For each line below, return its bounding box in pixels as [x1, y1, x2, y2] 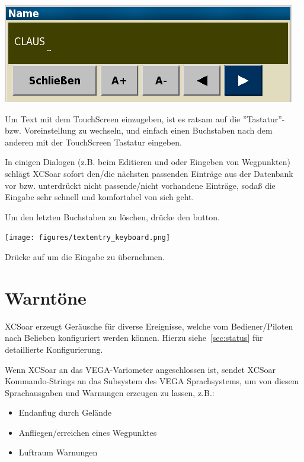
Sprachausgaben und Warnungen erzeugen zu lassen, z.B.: [5, 386, 215, 398]
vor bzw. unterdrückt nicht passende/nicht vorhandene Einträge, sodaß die [5, 179, 276, 191]
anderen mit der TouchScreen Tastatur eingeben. [5, 135, 182, 148]
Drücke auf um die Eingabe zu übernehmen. [5, 251, 165, 262]
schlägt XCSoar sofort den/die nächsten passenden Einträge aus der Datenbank [5, 167, 293, 179]
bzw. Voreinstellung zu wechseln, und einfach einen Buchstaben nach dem [5, 124, 273, 137]
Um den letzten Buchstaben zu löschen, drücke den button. [5, 210, 220, 223]
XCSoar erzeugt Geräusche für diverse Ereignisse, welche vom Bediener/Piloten [5, 319, 293, 332]
